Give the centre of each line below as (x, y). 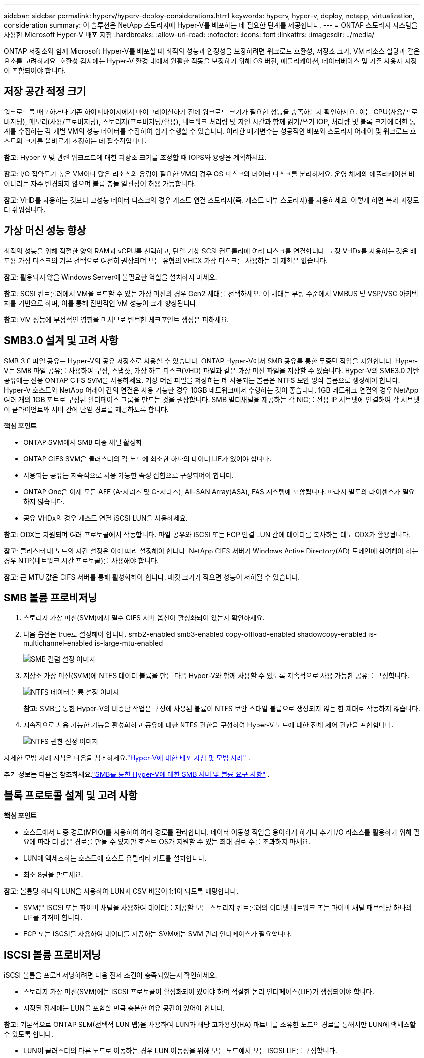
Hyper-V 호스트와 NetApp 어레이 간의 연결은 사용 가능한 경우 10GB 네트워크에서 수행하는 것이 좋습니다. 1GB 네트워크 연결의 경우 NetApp (211, 390)
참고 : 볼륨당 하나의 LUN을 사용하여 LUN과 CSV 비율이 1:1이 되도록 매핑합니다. (121, 891)
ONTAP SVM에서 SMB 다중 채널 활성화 (83, 442)
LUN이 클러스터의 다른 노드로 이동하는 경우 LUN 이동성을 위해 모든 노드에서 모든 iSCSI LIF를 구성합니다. (180, 1051)
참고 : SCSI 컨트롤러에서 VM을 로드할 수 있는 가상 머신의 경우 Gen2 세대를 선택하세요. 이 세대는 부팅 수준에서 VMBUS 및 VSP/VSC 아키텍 (211, 293)
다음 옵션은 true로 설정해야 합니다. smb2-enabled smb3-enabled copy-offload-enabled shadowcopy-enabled (195, 634)
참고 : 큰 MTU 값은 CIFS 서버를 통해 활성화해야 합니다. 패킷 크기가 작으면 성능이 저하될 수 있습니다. (152, 577)
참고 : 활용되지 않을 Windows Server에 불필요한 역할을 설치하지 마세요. (111, 277)
